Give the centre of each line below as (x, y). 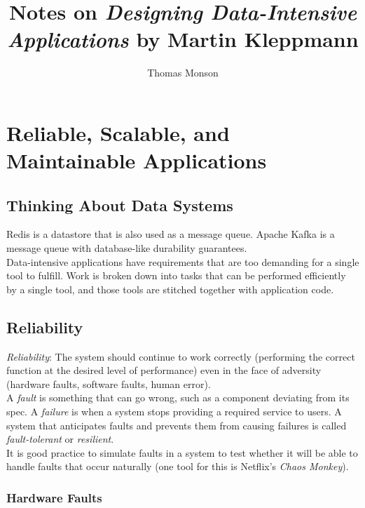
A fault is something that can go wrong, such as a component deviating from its (178, 397)
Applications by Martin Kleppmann (183, 39)
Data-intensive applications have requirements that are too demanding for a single (183, 261)
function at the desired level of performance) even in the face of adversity (164, 370)
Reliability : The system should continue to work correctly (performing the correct (181, 356)
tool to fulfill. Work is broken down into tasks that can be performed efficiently (176, 275)
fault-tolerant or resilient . (60, 439)
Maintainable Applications (137, 160)
